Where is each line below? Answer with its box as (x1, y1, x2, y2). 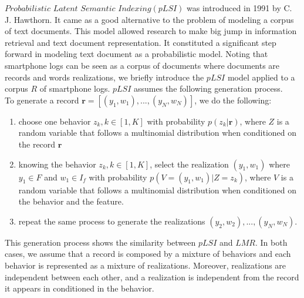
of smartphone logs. (39, 82, 110, 95)
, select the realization (150, 158, 229, 170)
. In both (255, 236, 288, 248)
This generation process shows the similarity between (5, 236, 196, 248)
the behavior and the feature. (18, 195, 124, 207)
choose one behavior (18, 115, 91, 127)
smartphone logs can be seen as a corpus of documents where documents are (5, 59, 280, 71)
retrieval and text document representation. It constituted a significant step (5, 36, 276, 48)
